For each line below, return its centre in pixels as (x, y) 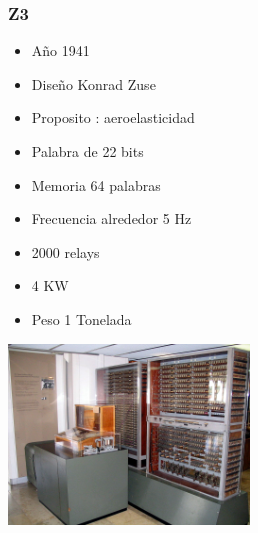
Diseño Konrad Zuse (93, 83)
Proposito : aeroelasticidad (113, 117)
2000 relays (65, 251)
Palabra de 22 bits (87, 151)
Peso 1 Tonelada (81, 318)
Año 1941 (60, 50)
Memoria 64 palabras (96, 184)
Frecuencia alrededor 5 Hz (111, 218)
